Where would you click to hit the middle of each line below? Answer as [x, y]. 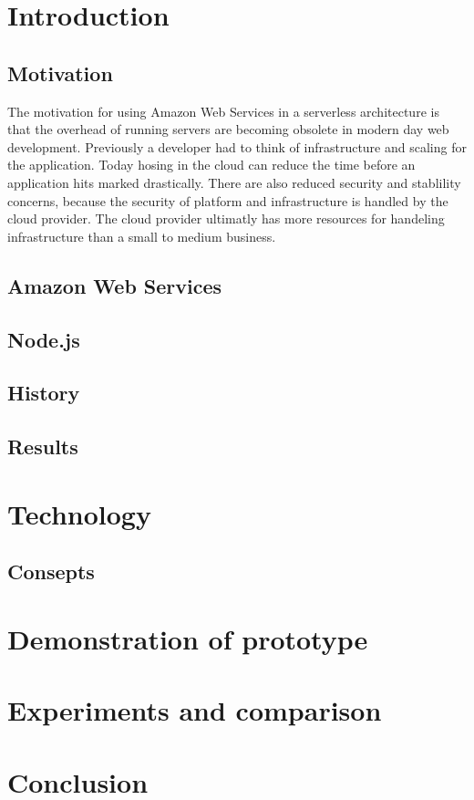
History [44, 393]
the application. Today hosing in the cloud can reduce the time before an [211, 165]
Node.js [44, 339]
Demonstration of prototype [188, 638]
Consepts [51, 571]
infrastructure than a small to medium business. [142, 236]
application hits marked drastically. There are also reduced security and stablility [234, 182]
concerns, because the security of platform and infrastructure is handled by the [228, 200]
